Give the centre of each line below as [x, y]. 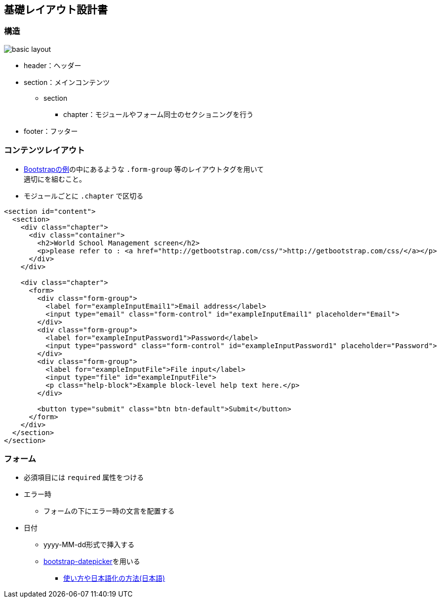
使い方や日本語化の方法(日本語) [114, 578]
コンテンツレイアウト [44, 150]
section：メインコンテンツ [67, 82]
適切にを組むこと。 [55, 179]
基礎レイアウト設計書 [56, 10]
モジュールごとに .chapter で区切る [84, 196]
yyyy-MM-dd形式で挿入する [89, 545]
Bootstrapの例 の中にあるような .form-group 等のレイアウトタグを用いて [144, 169]
